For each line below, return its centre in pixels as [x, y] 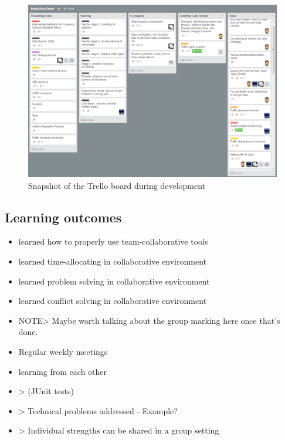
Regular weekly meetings [63, 351]
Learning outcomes [63, 217]
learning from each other [63, 371]
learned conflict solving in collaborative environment [113, 301]
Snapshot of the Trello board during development [117, 185]
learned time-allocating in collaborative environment [112, 261]
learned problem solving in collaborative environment [114, 281]
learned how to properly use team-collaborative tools [113, 241]
